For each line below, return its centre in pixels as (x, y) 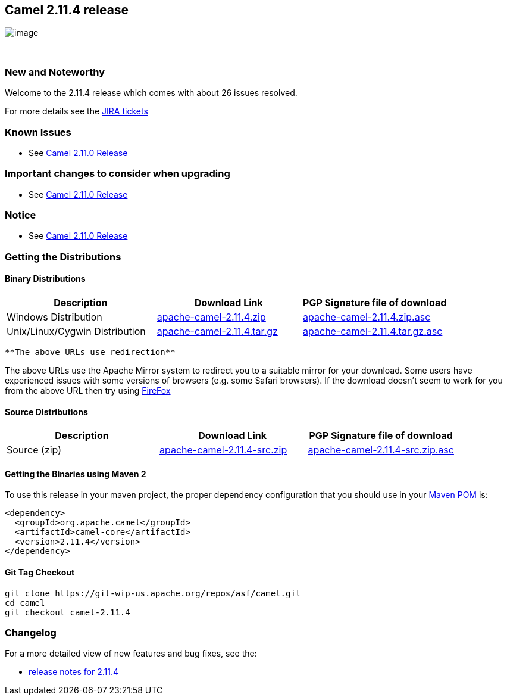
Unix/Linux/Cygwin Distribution (76, 332)
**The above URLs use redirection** (90, 352)
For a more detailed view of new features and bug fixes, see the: (131, 654)
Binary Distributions (45, 279)
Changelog (31, 633)
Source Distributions (46, 412)
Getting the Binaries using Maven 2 (76, 474)
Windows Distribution (54, 317)
